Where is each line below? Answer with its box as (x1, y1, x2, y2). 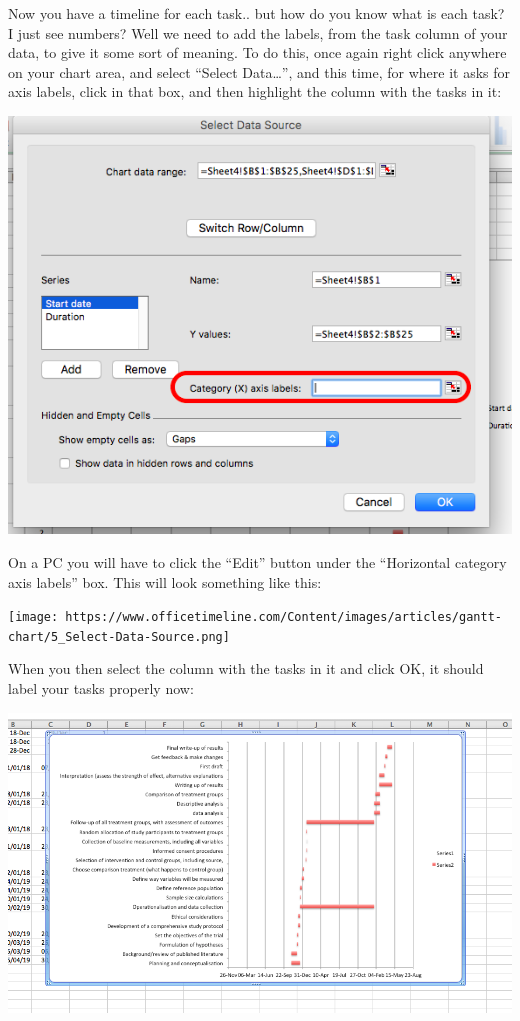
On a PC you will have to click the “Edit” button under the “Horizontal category (8, 551, 507, 572)
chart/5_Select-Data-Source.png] (8, 629, 230, 644)
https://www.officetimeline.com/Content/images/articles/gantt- (65, 610, 502, 625)
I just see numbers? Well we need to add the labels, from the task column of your (8, 22, 508, 43)
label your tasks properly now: (8, 678, 194, 699)
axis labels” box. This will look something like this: (8, 571, 322, 592)
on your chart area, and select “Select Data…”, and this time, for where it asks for (8, 61, 511, 82)
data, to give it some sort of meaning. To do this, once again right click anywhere (8, 42, 507, 63)
